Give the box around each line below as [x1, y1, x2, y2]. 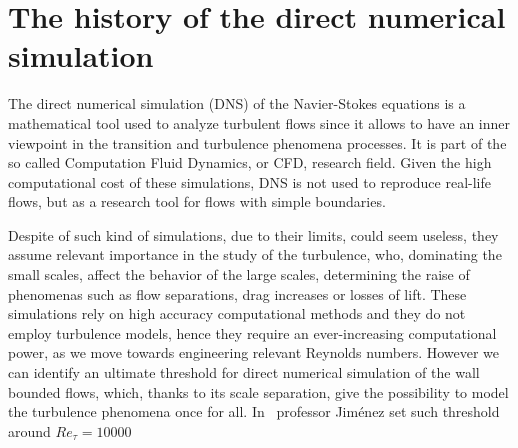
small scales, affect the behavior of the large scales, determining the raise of [8, 264, 470, 285]
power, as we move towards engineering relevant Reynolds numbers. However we [8, 342, 500, 363]
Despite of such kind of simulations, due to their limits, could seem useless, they [8, 224, 499, 245]
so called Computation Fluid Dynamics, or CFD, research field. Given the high [8, 152, 492, 173]
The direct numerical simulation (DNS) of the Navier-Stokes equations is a [8, 93, 466, 114]
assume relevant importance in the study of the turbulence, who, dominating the [8, 244, 502, 265]
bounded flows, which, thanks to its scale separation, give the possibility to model [8, 381, 509, 402]
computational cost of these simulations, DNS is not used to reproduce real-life [8, 171, 491, 192]
